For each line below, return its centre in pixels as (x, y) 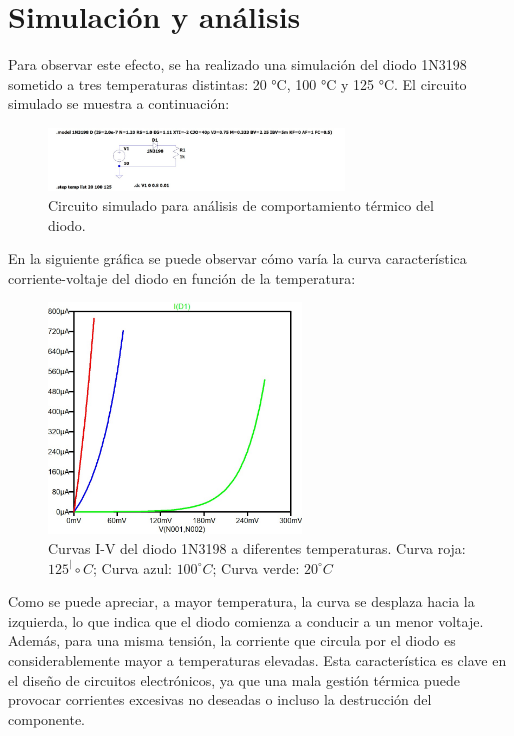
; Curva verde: (256, 567)
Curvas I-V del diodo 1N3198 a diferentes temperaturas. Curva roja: (257, 548)
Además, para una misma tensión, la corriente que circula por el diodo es (232, 640)
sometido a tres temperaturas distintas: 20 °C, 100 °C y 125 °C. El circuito (237, 83)
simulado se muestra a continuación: (119, 103)
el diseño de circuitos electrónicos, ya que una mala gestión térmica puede (234, 679)
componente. (46, 718)
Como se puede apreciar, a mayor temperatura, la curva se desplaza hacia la (241, 601)
